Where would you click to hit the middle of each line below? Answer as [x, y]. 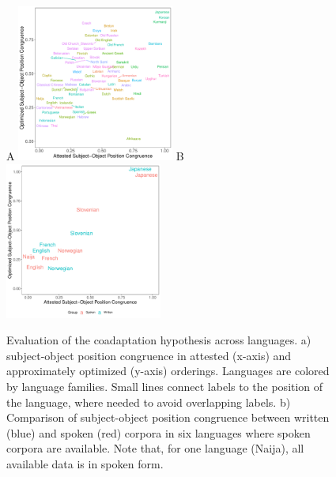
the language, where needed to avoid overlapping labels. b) [149, 402]
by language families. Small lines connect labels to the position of [165, 387]
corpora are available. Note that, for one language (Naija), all [155, 448]
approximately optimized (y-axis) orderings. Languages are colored [168, 371]
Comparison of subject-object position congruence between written [168, 417]
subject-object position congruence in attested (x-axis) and [149, 355]
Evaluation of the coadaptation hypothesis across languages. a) [159, 340]
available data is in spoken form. [85, 464]
